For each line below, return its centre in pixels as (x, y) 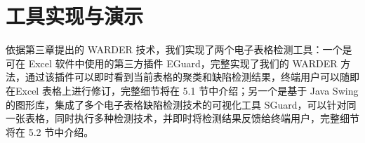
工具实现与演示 (75, 16)
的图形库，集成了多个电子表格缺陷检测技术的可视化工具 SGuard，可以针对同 (181, 104)
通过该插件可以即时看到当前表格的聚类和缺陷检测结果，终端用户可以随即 (192, 77)
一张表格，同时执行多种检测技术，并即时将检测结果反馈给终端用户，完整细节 (182, 118)
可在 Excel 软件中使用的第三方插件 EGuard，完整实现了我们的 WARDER (172, 63)
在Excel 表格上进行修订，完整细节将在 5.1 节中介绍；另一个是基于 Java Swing (182, 90)
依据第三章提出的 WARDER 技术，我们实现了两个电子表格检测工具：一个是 (179, 49)
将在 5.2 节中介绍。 (50, 131)
